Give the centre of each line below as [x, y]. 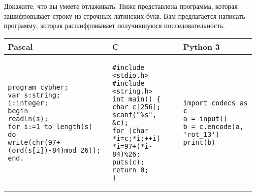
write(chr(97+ [34, 142]
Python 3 [202, 46]
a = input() [206, 118]
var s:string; [34, 95]
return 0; [130, 170]
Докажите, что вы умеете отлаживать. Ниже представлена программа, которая [121, 6]
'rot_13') [201, 134]
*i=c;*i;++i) [136, 138]
